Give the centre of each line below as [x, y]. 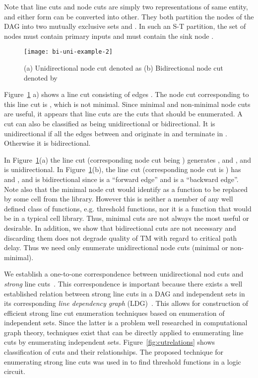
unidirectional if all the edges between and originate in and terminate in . [116, 133]
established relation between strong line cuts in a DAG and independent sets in [125, 293]
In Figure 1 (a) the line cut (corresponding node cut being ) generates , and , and [128, 159]
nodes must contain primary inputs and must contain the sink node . [109, 36]
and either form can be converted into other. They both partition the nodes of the [129, 16]
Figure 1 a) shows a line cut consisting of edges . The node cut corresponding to [127, 94]
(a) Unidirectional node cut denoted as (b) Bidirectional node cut [124, 68]
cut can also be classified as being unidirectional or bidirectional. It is [110, 123]
